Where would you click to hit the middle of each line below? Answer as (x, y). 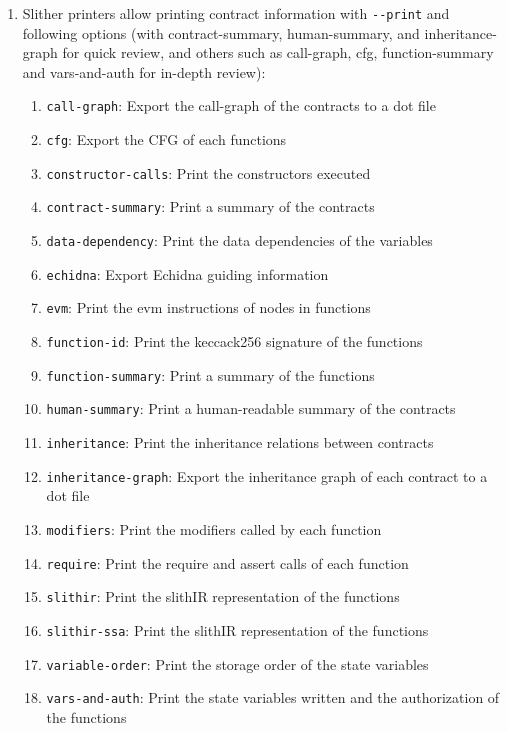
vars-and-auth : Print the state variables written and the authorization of (273, 697)
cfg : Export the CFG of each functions (166, 139)
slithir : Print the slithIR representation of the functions (223, 596)
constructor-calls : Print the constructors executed (208, 172)
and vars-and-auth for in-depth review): (144, 71)
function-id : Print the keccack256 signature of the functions (234, 341)
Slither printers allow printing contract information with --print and (236, 13)
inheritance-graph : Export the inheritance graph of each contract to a (267, 475)
